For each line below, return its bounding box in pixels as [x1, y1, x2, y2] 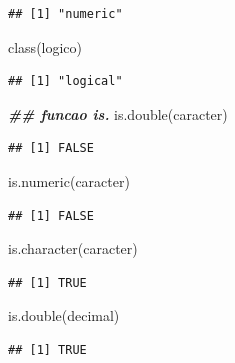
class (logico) [8, 36, 83, 57]
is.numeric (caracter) [8, 170, 130, 191]
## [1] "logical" [8, 74, 123, 89]
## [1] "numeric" [8, 7, 123, 21]
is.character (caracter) [8, 238, 138, 259]
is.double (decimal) [8, 305, 120, 326]
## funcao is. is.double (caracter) [8, 103, 228, 124]
